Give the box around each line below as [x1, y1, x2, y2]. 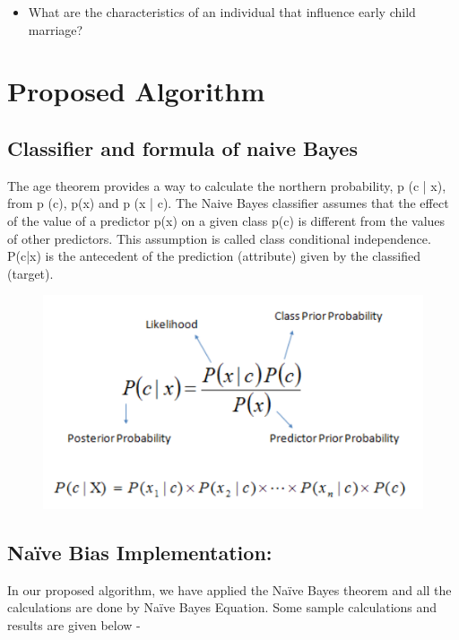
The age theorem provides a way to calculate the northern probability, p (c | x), [7, 176, 446, 195]
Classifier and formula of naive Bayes [7, 134, 358, 161]
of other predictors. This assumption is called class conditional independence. [7, 229, 431, 247]
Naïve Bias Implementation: [7, 538, 273, 566]
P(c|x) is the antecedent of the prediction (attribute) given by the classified [7, 246, 420, 265]
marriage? [28, 20, 83, 39]
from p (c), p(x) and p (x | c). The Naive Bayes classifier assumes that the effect [7, 194, 449, 212]
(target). [7, 264, 54, 282]
